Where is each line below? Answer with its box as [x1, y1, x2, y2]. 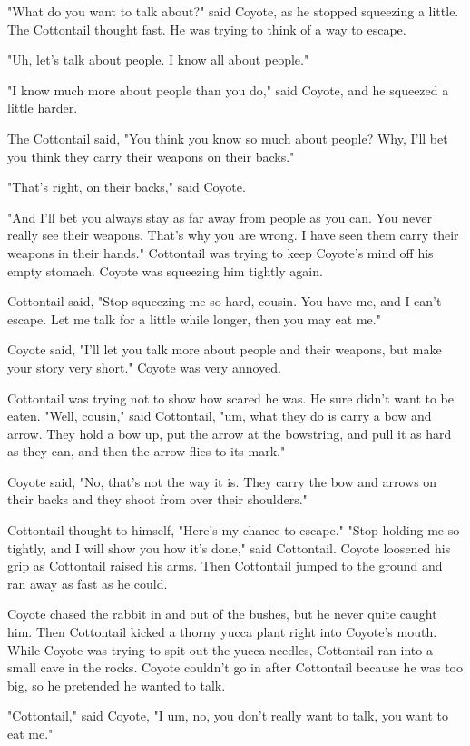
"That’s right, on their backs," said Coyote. [7, 177, 246, 196]
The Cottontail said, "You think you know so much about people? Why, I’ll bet [7, 128, 448, 147]
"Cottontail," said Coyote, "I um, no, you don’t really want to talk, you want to [7, 706, 448, 725]
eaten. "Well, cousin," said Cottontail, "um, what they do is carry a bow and [7, 406, 432, 425]
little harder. [7, 98, 78, 117]
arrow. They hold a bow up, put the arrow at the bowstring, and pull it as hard [7, 423, 452, 443]
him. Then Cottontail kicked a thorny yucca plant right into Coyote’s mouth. [7, 622, 437, 642]
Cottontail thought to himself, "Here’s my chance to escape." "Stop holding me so [7, 521, 460, 540]
